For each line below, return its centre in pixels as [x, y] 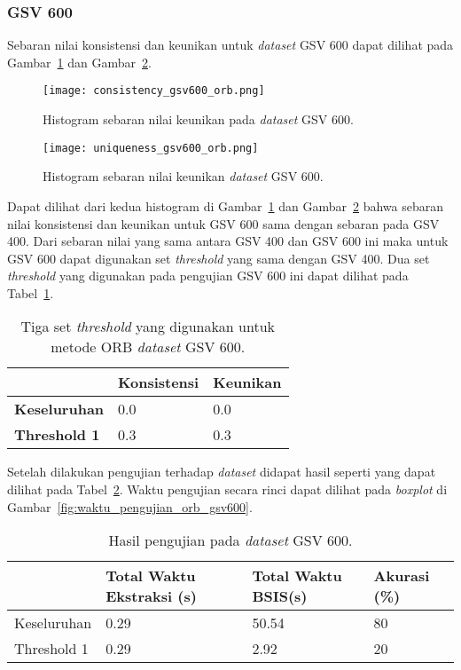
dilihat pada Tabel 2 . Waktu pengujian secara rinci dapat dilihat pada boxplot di [227, 489]
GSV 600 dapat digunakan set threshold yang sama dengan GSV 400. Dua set [219, 258]
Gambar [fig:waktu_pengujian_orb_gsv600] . [130, 506]
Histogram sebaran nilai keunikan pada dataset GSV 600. [198, 119]
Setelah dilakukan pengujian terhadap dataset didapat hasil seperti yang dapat [222, 472]
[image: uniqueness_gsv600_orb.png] [151, 148]
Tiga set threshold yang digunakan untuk [148, 327]
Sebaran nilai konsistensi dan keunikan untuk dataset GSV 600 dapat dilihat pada [230, 45]
